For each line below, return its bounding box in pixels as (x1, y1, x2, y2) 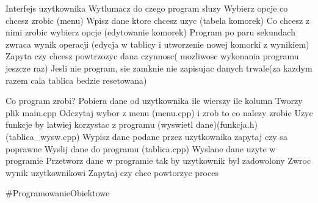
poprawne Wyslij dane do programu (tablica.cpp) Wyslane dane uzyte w (5, 142, 276, 155)
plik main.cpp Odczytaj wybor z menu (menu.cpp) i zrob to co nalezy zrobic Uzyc (5, 106, 313, 119)
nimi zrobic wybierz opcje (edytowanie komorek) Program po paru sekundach (5, 26, 295, 39)
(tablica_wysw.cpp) (5, 130, 80, 142)
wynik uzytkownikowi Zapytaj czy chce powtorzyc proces (5, 166, 219, 179)
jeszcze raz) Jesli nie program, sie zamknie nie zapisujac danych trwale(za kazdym (5, 61, 313, 74)
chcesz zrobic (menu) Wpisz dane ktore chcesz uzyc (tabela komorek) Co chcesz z (5, 13, 310, 26)
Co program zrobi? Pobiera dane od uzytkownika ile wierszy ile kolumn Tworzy (5, 94, 303, 107)
